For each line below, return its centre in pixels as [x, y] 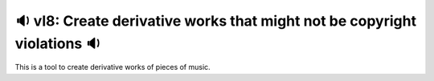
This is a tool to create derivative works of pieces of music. [113, 67]
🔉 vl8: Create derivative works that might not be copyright [216, 21]
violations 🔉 [58, 43]
